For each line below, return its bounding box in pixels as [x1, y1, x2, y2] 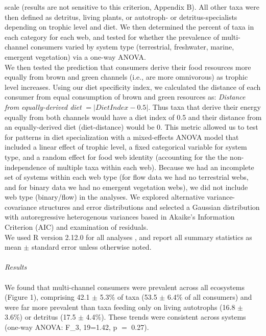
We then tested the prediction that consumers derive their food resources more [5, 61, 251, 72]
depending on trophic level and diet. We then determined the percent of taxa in [5, 21, 254, 32]
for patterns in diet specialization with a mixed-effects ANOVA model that [5, 131, 239, 142]
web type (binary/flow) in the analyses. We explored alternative [5, 191, 205, 202]
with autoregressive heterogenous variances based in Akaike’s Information [5, 211, 235, 222]
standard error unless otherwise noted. [31, 242, 152, 252]
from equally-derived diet [5, 101, 82, 112]
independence [5, 161, 47, 172]
